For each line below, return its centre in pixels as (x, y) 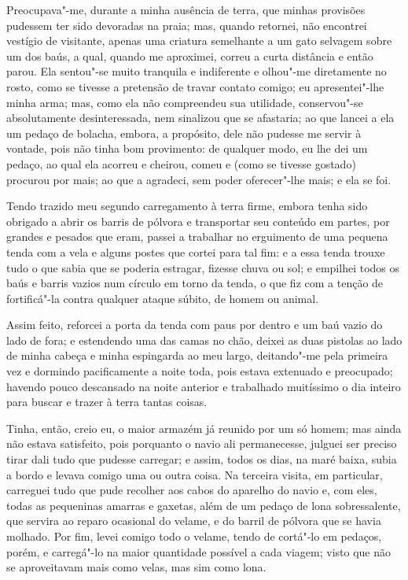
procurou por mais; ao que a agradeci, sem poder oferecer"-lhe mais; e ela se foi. (199, 179)
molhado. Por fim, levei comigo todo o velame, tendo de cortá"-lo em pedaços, (194, 536)
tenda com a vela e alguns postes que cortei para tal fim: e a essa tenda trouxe (196, 251)
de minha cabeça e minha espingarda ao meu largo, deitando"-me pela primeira (197, 355)
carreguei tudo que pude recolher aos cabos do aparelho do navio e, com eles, (192, 490)
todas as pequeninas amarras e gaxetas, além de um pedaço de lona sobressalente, (204, 505)
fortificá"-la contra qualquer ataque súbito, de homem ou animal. (163, 298)
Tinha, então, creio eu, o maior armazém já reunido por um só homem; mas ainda (204, 428)
